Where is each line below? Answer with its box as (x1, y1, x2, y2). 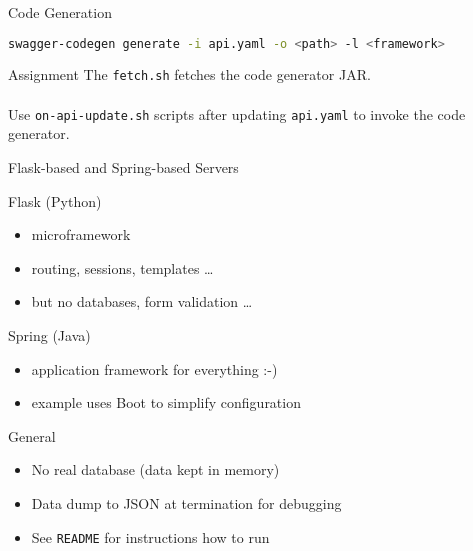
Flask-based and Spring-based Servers (8, 156, 239, 177)
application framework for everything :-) (31, 358, 278, 379)
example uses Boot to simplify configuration (31, 392, 301, 413)
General (8, 425, 56, 446)
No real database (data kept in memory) (31, 459, 280, 480)
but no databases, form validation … (31, 291, 253, 312)
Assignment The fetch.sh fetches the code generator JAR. (8, 64, 371, 85)
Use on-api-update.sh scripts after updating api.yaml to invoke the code (8, 103, 466, 124)
